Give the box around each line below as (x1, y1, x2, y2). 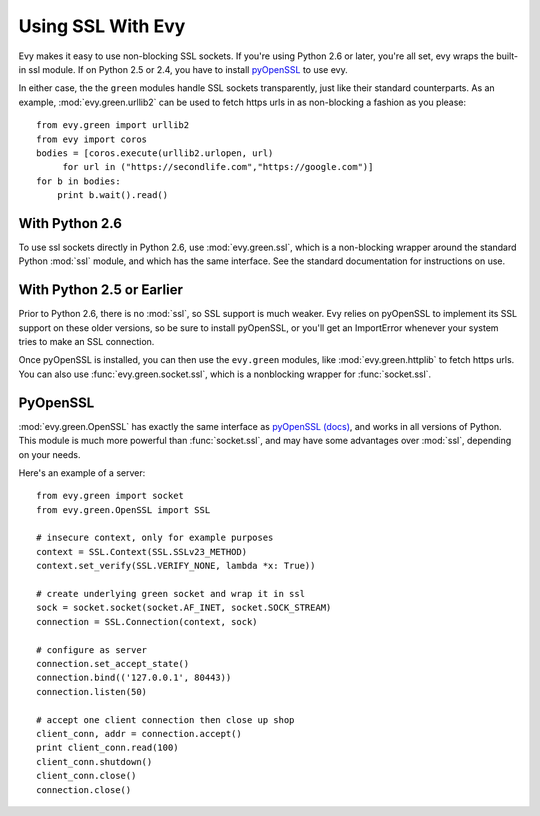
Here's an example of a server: (18, 466, 146, 479)
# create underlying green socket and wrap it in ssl (36, 588, 305, 600)
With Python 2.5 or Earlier (18, 281, 184, 299)
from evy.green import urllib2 (36, 120, 190, 131)
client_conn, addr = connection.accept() (36, 728, 242, 739)
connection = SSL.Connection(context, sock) (36, 616, 259, 627)
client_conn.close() (36, 770, 137, 782)
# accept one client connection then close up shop (36, 714, 295, 725)
